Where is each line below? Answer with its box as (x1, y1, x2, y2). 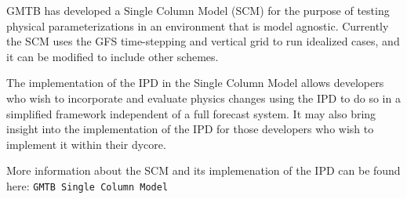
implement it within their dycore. (6, 136, 166, 152)
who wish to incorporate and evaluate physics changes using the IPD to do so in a (6, 89, 401, 106)
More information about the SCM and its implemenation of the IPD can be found (6, 162, 401, 179)
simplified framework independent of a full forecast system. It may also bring (6, 105, 376, 121)
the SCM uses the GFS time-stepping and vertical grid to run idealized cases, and (6, 33, 400, 49)
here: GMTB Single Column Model (6, 177, 169, 194)
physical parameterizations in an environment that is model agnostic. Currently (6, 17, 389, 34)
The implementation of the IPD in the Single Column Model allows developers (6, 74, 384, 91)
